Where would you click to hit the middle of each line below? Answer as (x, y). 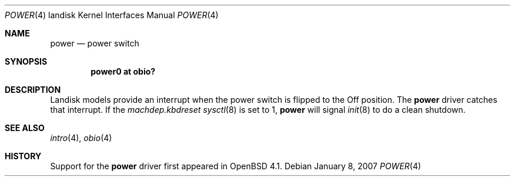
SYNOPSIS (26, 61)
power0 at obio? (123, 71)
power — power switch (95, 43)
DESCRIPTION (33, 90)
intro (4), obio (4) (81, 138)
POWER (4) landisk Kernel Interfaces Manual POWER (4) (112, 15)
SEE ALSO (25, 128)
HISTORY (23, 156)
